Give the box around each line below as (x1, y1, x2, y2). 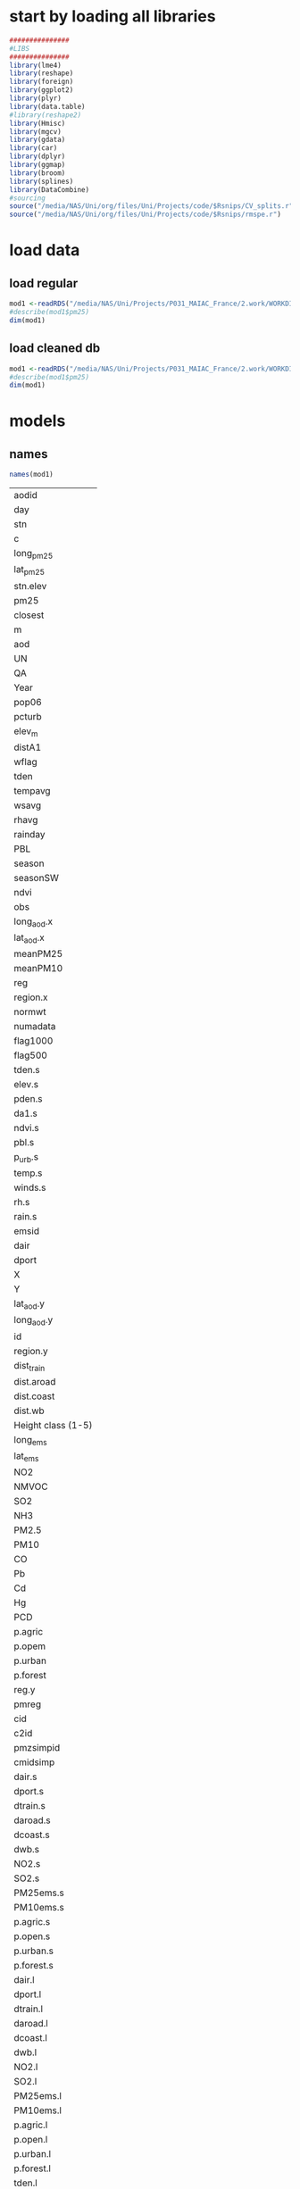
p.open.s (13, 1930, 51, 1943)
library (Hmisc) (9, 119, 66, 128)
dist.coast (13, 1390, 55, 1402)
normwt (13, 1006, 46, 1019)
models (9, 411, 66, 431)
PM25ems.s (13, 1886, 64, 1899)
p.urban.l (13, 2148, 52, 2160)
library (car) (9, 144, 58, 153)
